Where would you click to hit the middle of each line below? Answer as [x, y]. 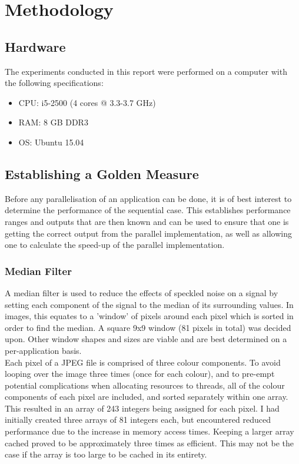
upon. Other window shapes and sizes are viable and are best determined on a [146, 339]
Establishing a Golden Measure [102, 173]
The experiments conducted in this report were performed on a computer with [146, 71]
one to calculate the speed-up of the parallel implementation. [115, 245]
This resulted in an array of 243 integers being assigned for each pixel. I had [142, 408]
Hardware [35, 46]
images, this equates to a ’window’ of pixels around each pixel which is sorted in [149, 316]
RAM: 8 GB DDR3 [53, 122]
